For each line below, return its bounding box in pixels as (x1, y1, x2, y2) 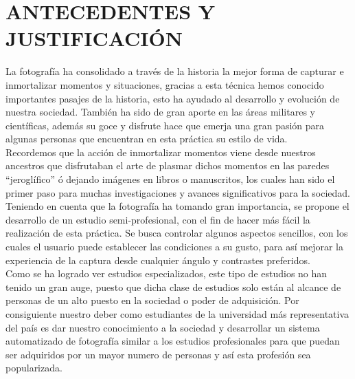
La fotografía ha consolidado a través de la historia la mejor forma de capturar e (5, 64, 344, 78)
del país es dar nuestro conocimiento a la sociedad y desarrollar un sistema (5, 320, 320, 334)
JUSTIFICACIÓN (5, 24, 183, 52)
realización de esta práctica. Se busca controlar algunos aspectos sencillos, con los (5, 226, 348, 240)
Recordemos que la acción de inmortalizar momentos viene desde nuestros (5, 144, 316, 159)
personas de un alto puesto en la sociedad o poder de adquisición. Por (5, 293, 299, 307)
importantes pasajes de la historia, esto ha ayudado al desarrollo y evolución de (5, 91, 340, 105)
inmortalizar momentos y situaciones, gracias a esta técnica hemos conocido (5, 77, 324, 91)
